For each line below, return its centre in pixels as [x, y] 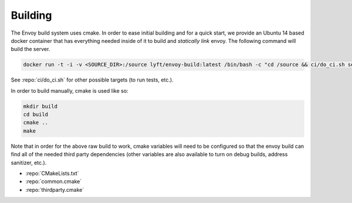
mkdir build [40, 106]
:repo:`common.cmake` [54, 181]
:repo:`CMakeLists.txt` [52, 173]
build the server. [31, 49]
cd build [36, 115]
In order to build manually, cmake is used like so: [70, 90]
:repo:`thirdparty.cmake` [55, 190]
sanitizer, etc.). [29, 163]
